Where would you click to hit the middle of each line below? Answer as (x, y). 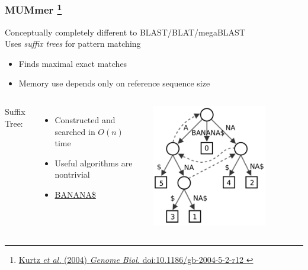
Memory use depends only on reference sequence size (114, 83)
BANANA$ (75, 195)
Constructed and (85, 120)
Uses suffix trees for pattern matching (73, 44)
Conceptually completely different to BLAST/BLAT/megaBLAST (125, 32)
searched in (75, 131)
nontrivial (72, 174)
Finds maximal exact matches (73, 63)
